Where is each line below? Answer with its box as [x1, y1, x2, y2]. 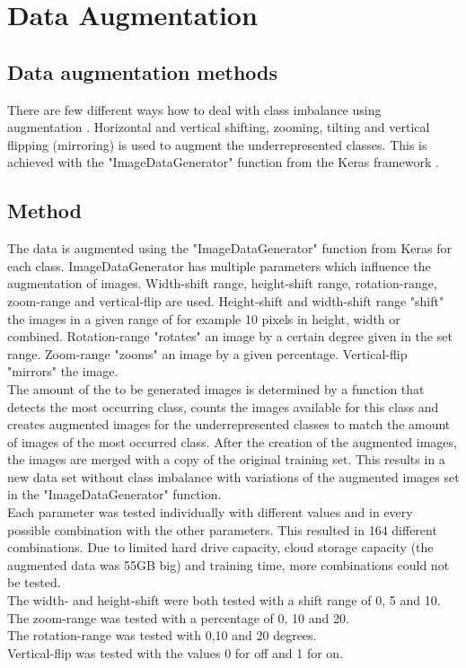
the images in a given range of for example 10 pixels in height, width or [7, 309, 400, 328]
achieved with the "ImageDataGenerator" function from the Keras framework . [7, 153, 439, 171]
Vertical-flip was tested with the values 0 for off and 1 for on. [7, 643, 344, 662]
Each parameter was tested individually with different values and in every [7, 503, 413, 522]
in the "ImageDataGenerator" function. [7, 485, 222, 504]
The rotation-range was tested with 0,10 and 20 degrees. [7, 626, 317, 645]
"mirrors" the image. [7, 362, 119, 381]
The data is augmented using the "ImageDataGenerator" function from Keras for [7, 239, 452, 258]
